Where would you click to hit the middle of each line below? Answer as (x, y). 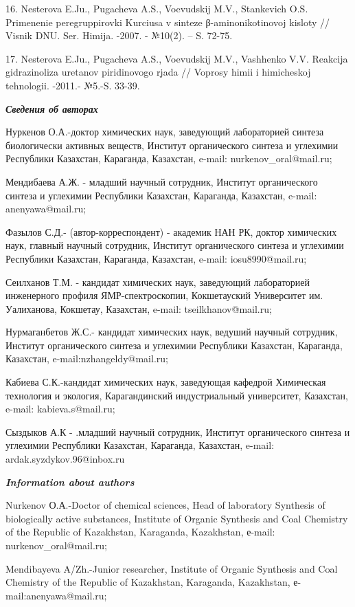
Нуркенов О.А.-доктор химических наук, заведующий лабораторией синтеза (165, 132)
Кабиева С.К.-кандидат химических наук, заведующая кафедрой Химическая (166, 382)
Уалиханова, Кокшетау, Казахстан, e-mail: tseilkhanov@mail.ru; (139, 308)
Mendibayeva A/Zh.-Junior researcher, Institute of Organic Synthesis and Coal (172, 568)
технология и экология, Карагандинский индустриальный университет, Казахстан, (177, 395)
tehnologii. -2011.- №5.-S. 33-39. (73, 85)
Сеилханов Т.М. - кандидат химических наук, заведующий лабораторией (158, 282)
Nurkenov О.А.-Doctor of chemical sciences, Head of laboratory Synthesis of (165, 505)
